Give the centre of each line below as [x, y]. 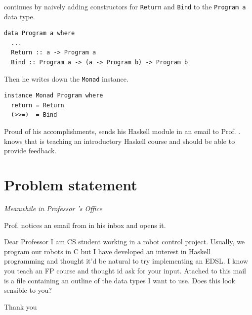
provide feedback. [30, 151]
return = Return [38, 105]
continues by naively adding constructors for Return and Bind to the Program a [125, 6]
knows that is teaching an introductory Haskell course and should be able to [120, 141]
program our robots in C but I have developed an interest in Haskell [107, 251]
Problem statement [71, 185]
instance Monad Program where [54, 96]
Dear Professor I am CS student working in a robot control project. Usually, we [125, 242]
